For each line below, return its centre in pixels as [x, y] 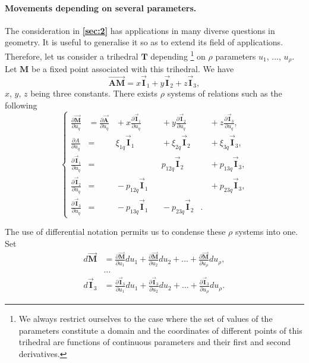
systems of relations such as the [225, 93]
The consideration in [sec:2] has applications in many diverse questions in [140, 30]
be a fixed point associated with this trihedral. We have [133, 69]
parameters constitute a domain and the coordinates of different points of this [160, 330]
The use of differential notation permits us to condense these [115, 232]
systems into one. [267, 232]
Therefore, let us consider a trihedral [72, 56]
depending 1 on [178, 55]
